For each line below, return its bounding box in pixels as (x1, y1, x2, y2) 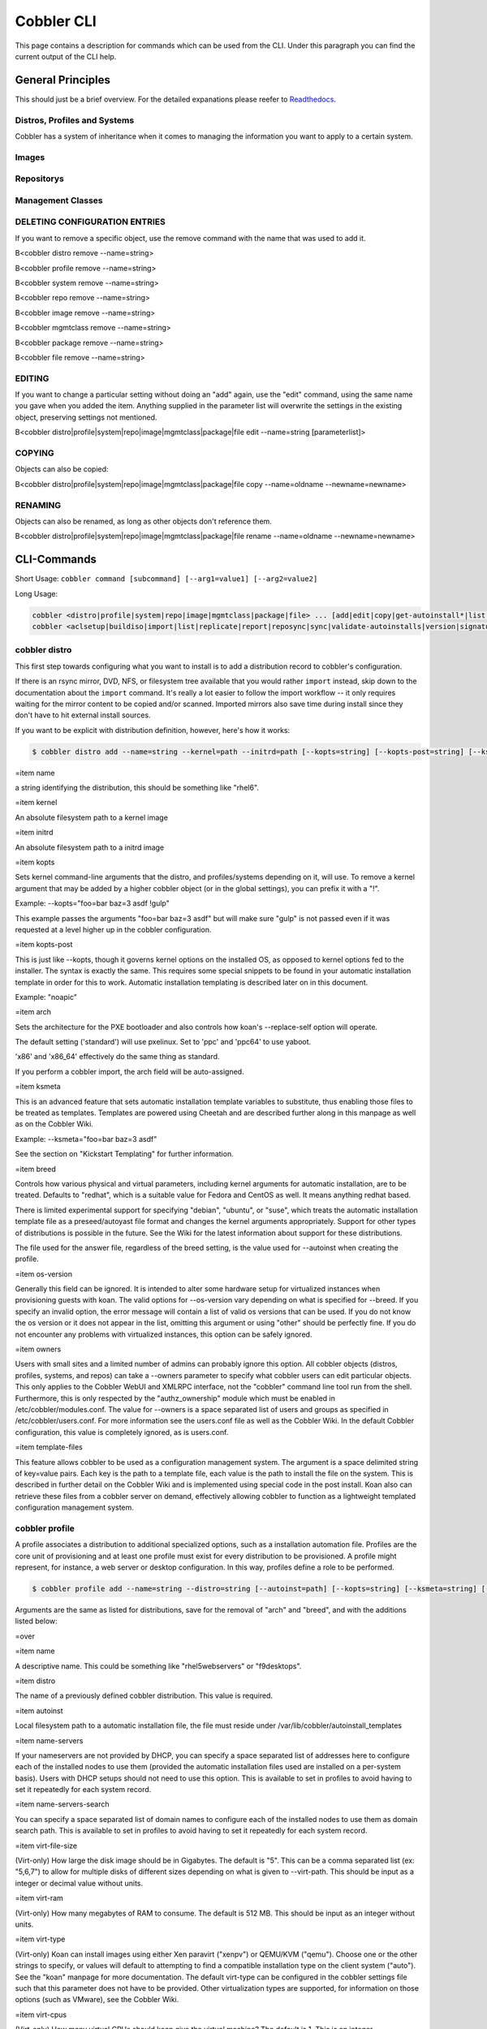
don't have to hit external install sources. (15, 710, 151, 720)
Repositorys (15, 173, 65, 184)
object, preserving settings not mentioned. (15, 412, 157, 422)
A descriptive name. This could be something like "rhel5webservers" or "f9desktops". (15, 1661, 302, 1671)
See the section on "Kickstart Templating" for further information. (15, 1149, 235, 1159)
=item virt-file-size (15, 1841, 77, 1850)
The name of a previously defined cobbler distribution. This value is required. (15, 1691, 274, 1700)
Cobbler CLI (15, 12, 97, 30)
